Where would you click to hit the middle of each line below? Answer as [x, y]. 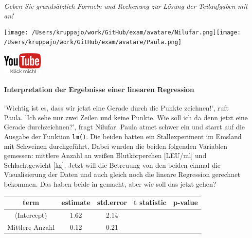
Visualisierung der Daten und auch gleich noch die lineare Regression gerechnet [122, 174]
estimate [76, 202]
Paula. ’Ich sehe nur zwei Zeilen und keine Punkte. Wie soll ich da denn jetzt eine [126, 117]
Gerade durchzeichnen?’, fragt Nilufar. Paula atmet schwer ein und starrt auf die [125, 127]
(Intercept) [31, 214]
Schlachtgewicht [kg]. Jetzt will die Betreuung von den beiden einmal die [112, 165]
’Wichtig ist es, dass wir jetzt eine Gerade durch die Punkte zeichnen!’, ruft [116, 108]
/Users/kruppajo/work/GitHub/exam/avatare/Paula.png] [93, 42]
